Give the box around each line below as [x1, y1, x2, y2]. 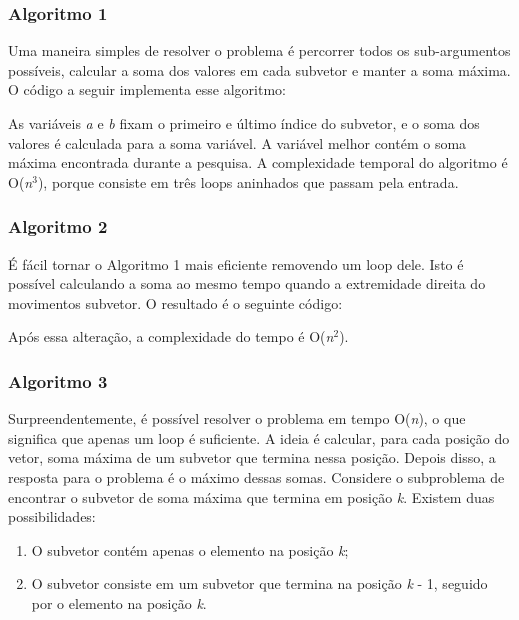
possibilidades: [8, 506, 96, 527]
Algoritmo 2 [8, 214, 108, 239]
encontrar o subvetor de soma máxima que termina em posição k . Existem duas [8, 486, 495, 507]
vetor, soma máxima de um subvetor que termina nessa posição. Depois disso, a [8, 447, 496, 468]
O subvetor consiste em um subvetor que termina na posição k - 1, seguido [31, 573, 488, 594]
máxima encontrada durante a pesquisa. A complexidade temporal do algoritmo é [8, 152, 508, 173]
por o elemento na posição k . [31, 592, 207, 613]
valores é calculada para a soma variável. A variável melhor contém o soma [8, 132, 467, 153]
